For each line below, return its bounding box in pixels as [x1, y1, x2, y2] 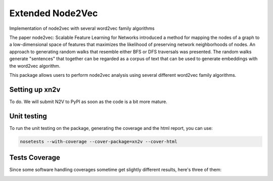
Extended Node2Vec [9, 8, 98, 19]
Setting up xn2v [9, 85, 61, 94]
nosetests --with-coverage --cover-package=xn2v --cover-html [20, 139, 177, 144]
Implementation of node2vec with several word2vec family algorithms [9, 25, 155, 31]
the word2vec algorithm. [9, 63, 61, 69]
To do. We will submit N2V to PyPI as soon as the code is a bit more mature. [9, 99, 168, 105]
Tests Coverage [9, 153, 60, 162]
